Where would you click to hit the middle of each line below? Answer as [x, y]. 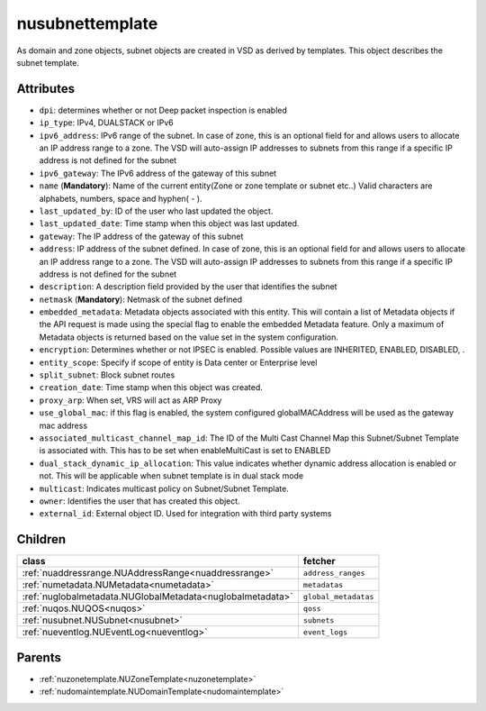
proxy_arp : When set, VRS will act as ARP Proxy [130, 400]
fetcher [319, 561]
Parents [39, 657]
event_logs [325, 632]
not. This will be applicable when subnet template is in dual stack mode [171, 476]
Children [41, 539]
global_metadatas [338, 596]
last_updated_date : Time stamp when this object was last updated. [169, 223]
